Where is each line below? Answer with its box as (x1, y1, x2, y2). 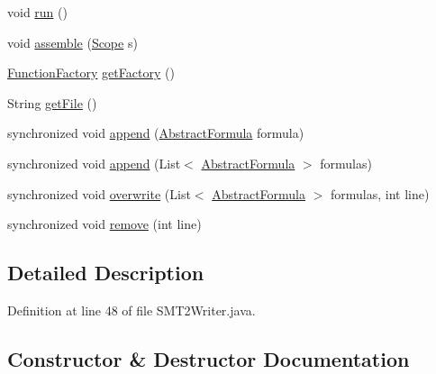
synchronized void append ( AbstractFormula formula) (7, 123, 304, 142)
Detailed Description (7, 259, 204, 287)
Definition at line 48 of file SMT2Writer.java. (7, 300, 256, 319)
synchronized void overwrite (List (7, 184, 191, 203)
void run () (7, 3, 68, 21)
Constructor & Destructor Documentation (7, 344, 410, 372)
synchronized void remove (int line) (7, 214, 202, 233)
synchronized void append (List (7, 153, 181, 172)
